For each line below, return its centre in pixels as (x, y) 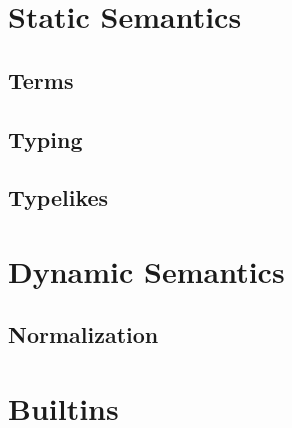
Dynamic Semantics (146, 270)
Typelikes (58, 197)
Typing (45, 138)
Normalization (83, 334)
